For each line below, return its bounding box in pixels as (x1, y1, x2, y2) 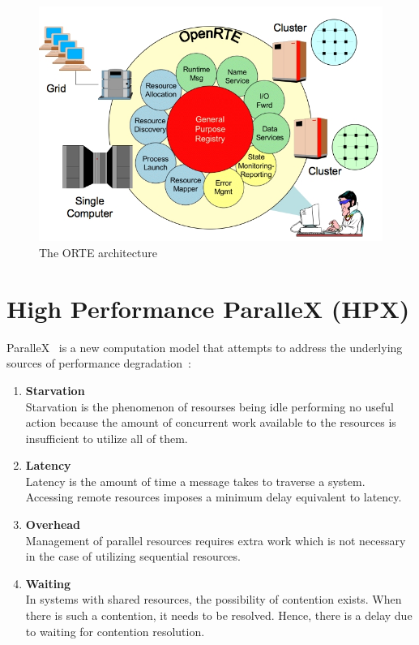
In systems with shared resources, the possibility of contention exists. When (25, 591, 402, 608)
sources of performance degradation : (6, 355, 191, 372)
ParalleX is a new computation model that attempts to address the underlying (6, 338, 403, 355)
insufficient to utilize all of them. (25, 429, 188, 446)
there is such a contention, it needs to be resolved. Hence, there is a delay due (25, 607, 413, 624)
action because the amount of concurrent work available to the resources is (25, 414, 396, 431)
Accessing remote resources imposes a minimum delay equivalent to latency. (25, 488, 402, 505)
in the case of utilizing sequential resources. (25, 548, 241, 565)
